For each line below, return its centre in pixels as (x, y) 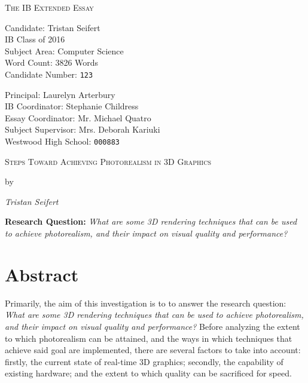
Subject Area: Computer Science (64, 50)
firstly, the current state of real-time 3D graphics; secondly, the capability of (144, 361)
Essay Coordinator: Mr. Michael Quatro (78, 117)
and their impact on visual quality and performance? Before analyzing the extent (153, 326)
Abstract (42, 274)
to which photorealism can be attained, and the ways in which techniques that (149, 338)
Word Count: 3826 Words (52, 62)
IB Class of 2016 (35, 39)
